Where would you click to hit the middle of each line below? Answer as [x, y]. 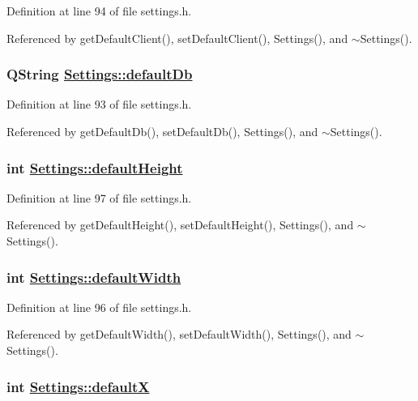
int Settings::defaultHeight [95, 167]
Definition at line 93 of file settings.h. [99, 104]
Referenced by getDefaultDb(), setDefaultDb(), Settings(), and [162, 131]
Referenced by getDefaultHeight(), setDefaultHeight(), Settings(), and [180, 225]
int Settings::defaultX [78, 386]
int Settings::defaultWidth [94, 277]
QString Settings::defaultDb [100, 74]
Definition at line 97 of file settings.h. [99, 197]
